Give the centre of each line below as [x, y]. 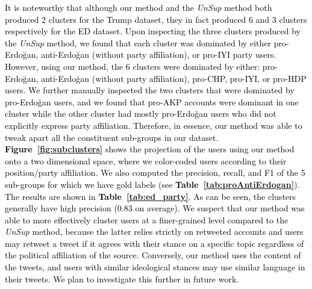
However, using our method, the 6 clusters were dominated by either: [133, 66]
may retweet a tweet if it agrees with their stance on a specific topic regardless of [154, 243]
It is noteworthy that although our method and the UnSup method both [139, 7]
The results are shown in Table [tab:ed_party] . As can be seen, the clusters [151, 196]
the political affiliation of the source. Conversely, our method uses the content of [153, 255]
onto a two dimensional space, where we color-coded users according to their [146, 160]
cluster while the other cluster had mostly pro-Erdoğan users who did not [141, 113]
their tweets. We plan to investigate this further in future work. [122, 278]
